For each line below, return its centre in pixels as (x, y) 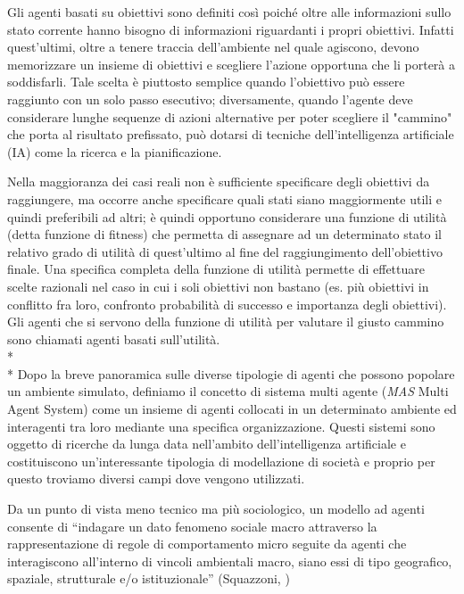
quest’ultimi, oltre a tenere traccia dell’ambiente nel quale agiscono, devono (213, 47)
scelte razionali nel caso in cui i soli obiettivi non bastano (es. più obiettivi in (218, 286)
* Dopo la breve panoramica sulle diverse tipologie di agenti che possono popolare (231, 373)
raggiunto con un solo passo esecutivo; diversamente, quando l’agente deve (210, 99)
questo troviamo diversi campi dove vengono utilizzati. (156, 478)
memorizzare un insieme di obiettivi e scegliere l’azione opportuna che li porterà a (232, 64)
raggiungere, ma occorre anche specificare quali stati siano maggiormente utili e (224, 198)
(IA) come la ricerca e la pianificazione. (115, 151)
